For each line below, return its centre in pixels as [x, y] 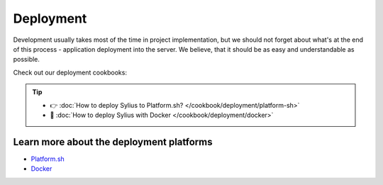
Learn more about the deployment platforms [113, 142]
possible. [27, 60]
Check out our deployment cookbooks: [70, 72]
